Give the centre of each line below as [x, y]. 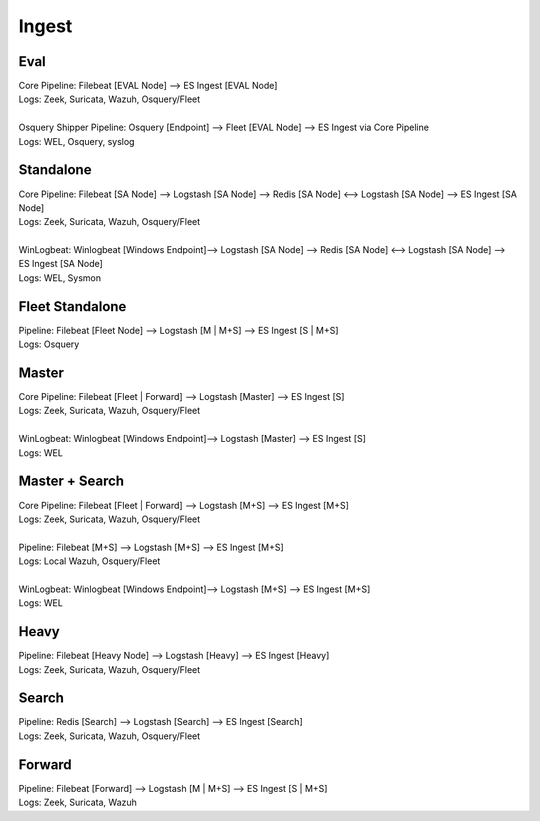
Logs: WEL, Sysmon [60, 277]
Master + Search [71, 481]
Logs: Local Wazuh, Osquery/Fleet [89, 561]
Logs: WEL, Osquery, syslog [76, 141]
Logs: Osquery [49, 344]
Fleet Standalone [72, 306]
